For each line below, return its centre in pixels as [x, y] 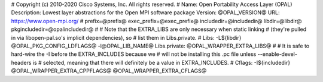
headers [21, 62]
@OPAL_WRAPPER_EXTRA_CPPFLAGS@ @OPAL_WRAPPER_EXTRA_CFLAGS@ [109, 71]
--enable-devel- [277, 54]
